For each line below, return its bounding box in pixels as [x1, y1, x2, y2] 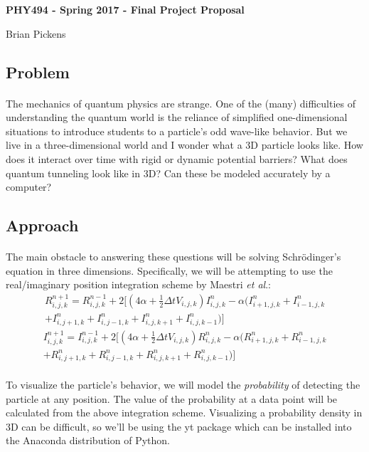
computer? [6, 179, 52, 194]
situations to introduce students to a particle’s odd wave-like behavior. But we [6, 123, 348, 138]
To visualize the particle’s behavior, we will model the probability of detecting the [6, 377, 360, 391]
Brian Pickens [6, 26, 66, 41]
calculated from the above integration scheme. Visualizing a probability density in [6, 405, 363, 420]
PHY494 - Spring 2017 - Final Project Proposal [6, 2, 245, 16]
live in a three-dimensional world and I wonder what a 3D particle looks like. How [6, 137, 363, 152]
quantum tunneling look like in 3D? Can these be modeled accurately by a [6, 165, 331, 180]
